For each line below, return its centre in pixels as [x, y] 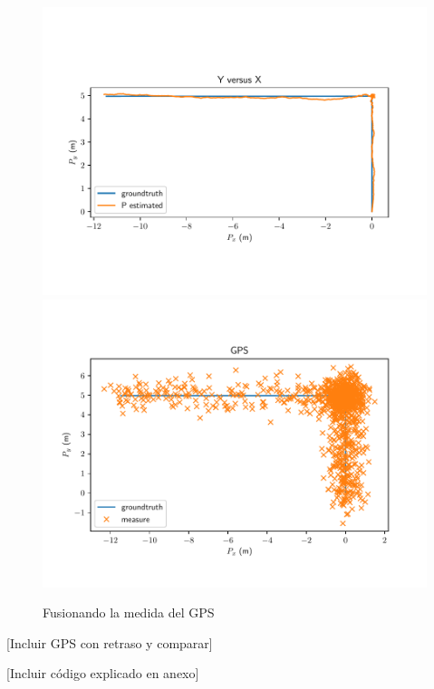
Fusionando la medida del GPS [129, 612]
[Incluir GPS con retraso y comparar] [110, 642]
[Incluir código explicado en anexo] [103, 673]
